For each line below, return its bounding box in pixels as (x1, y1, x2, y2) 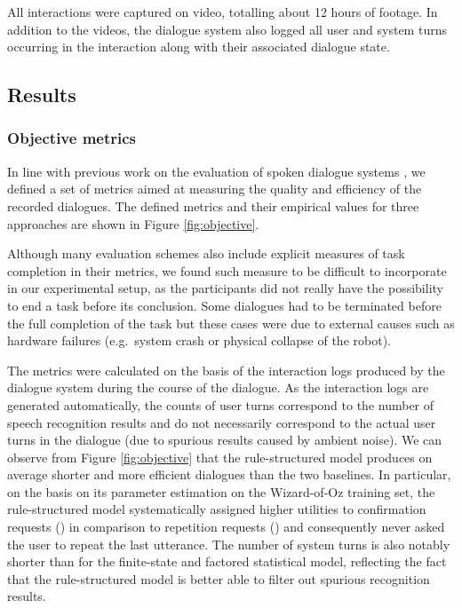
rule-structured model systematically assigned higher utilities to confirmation (7, 500, 426, 518)
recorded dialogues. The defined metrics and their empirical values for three (7, 196, 419, 215)
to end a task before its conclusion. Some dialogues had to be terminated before (7, 296, 442, 314)
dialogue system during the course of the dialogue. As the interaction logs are (7, 378, 429, 397)
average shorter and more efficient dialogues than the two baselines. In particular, (7, 465, 451, 484)
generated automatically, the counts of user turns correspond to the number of (7, 395, 434, 414)
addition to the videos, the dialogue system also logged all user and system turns (7, 20, 447, 38)
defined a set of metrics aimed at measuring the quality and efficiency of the (7, 179, 422, 198)
